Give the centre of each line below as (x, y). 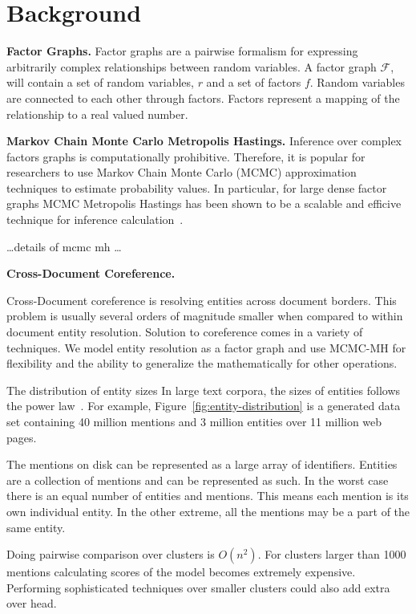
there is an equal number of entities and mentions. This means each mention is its (208, 496)
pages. (22, 437)
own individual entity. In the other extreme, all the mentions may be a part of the (208, 511)
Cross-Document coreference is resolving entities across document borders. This (202, 300)
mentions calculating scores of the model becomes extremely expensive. (181, 572)
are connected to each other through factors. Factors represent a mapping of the (203, 98)
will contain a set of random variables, (100, 82)
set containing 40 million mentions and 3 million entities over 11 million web (194, 421)
